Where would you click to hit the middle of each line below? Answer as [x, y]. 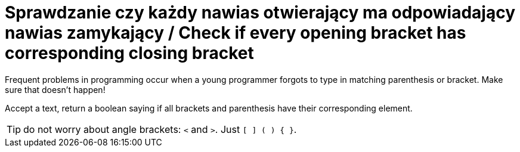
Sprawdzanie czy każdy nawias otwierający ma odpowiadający [260, 13]
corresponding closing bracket [129, 53]
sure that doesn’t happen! [55, 89]
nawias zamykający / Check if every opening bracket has [236, 33]
